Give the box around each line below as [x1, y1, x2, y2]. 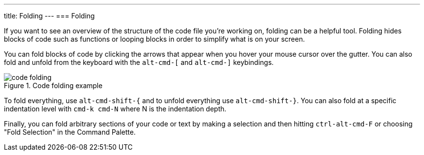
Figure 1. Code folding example [4, 81, 103, 90]
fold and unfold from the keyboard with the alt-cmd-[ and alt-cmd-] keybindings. [4, 58, 274, 66]
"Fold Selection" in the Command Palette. [4, 128, 136, 136]
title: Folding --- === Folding [4, 12, 95, 20]
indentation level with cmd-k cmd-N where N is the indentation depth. [4, 105, 227, 113]
